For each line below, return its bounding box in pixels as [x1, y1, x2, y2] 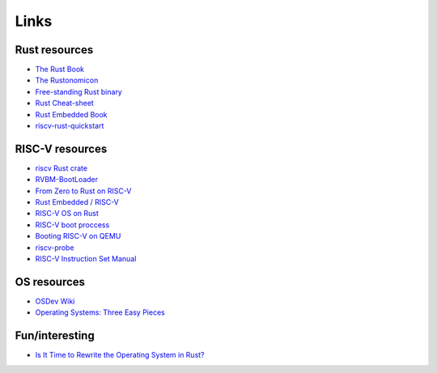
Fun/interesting [15, 328, 95, 343]
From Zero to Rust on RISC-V [35, 186, 132, 196]
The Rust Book [35, 65, 85, 74]
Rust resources [15, 43, 94, 57]
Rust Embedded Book [35, 109, 108, 119]
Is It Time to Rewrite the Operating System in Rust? [35, 350, 206, 360]
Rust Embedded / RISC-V [35, 197, 119, 207]
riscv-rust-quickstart [35, 121, 104, 131]
